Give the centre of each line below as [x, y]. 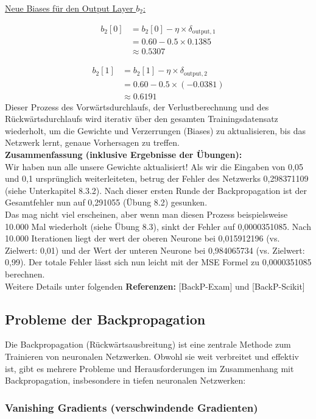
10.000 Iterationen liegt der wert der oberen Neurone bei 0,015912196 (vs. [142, 238]
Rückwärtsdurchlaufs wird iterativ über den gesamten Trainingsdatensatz [142, 119]
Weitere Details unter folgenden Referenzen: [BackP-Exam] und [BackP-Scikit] [155, 286]
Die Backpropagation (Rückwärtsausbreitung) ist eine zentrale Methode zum [148, 344]
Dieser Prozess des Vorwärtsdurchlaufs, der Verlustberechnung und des [137, 106]
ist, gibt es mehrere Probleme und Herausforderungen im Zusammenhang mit [149, 368]
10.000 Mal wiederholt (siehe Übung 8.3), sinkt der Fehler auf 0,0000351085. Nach [158, 226]
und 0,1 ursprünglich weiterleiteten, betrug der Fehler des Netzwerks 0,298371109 [157, 178]
